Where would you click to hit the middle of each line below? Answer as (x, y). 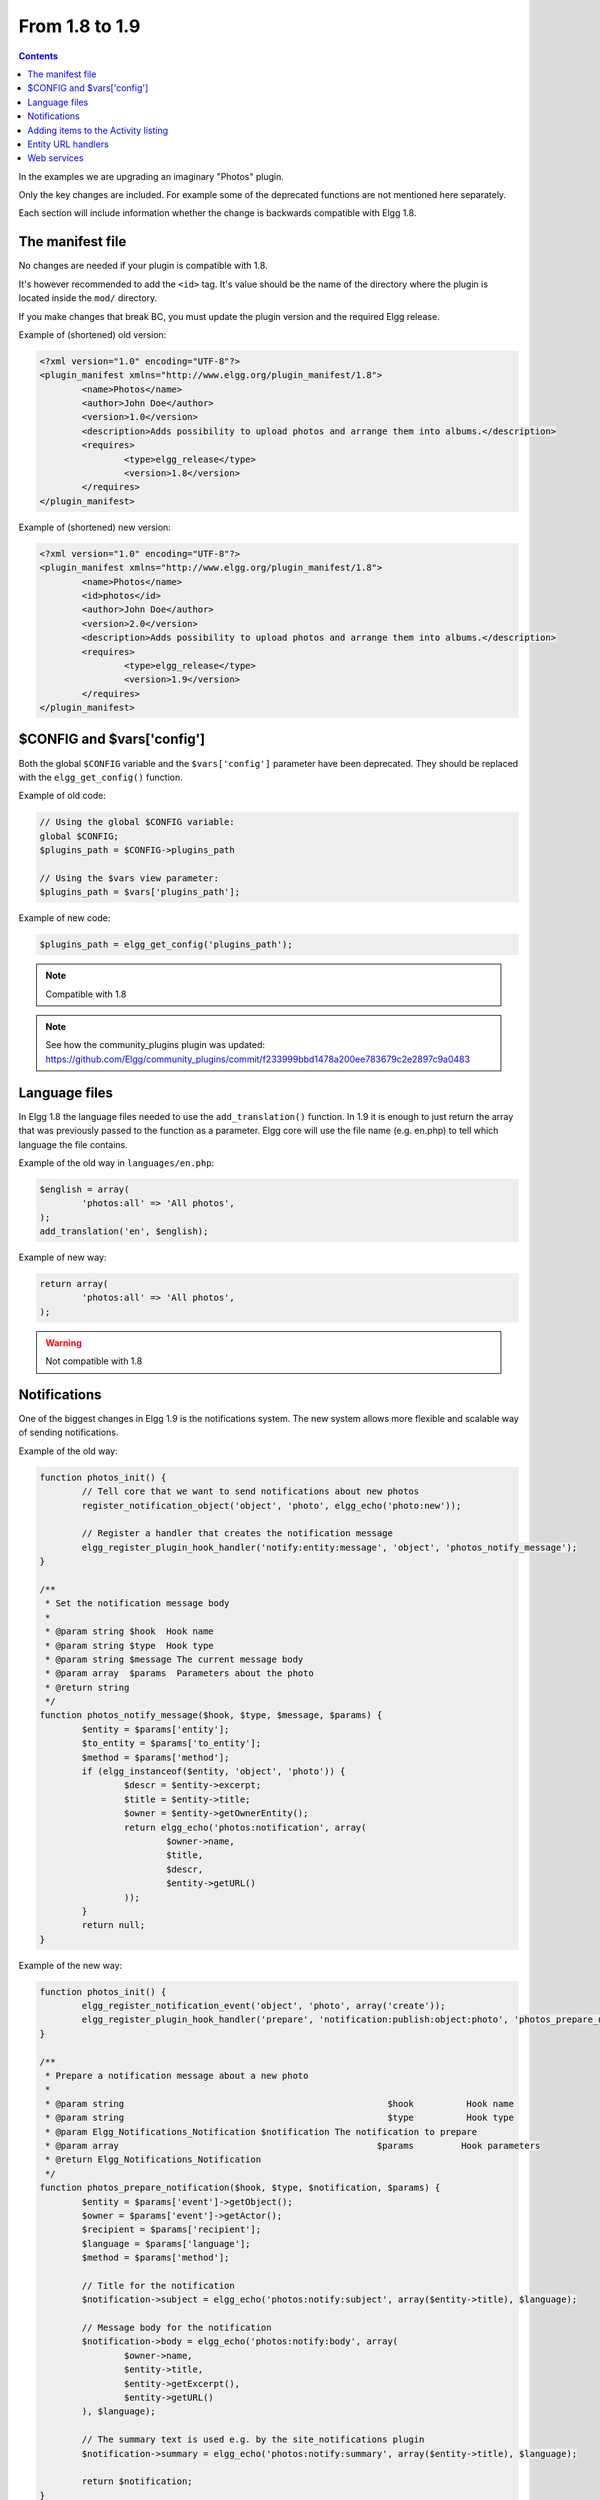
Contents (38, 56)
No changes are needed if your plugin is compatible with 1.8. (143, 266)
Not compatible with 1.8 (94, 1361)
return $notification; (137, 2481)
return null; (113, 1925)
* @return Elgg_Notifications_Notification (153, 2159)
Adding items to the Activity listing (98, 130)
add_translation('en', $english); (124, 1231)
